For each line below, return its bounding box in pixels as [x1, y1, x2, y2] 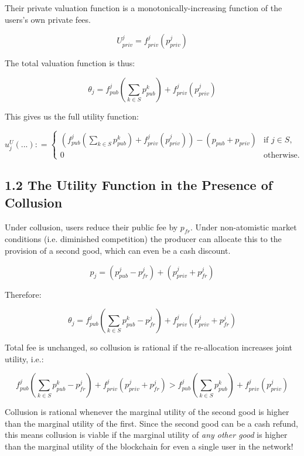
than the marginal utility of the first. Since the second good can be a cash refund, [5, 417, 298, 429]
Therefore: [5, 288, 42, 300]
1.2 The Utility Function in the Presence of [5, 176, 273, 194]
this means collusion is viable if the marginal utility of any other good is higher [5, 428, 288, 441]
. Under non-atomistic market [190, 220, 297, 233]
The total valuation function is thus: [5, 57, 135, 69]
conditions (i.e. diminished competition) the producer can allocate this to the [5, 233, 282, 245]
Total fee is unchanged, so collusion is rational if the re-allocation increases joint [5, 341, 292, 353]
